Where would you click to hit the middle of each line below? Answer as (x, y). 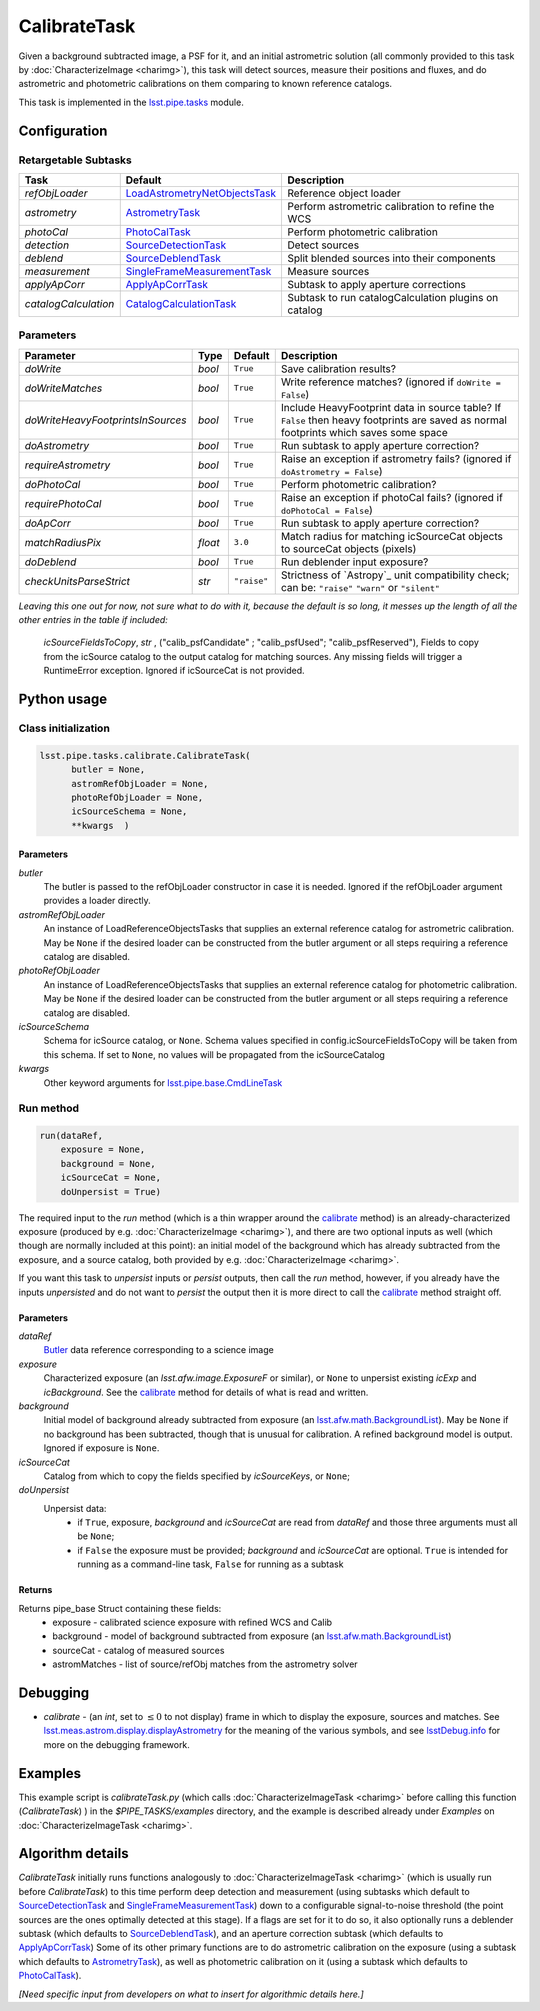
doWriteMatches (63, 388)
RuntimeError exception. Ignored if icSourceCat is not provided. (174, 671)
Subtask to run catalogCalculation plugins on (393, 297)
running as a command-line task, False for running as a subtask (210, 1564)
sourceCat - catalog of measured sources (138, 1650)
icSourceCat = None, (111, 1178)
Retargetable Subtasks (75, 160)
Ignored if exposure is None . (101, 1448)
